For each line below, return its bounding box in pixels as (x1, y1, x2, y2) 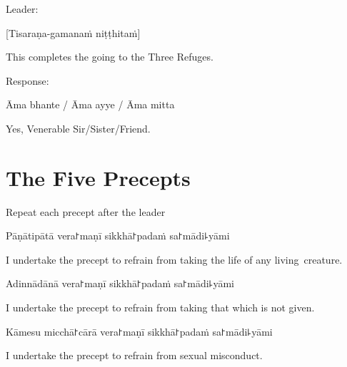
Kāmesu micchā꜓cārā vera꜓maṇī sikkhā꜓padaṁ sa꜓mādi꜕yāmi (6, 324, 273, 338)
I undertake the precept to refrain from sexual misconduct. (6, 348, 263, 363)
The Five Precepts (6, 162, 191, 192)
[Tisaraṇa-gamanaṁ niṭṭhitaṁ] (6, 25, 141, 40)
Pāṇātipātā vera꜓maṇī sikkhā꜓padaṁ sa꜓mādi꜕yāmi (6, 228, 230, 243)
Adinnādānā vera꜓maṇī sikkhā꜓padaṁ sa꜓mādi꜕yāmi (6, 276, 234, 291)
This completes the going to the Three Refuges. (6, 49, 213, 64)
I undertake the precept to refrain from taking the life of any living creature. (6, 252, 343, 267)
